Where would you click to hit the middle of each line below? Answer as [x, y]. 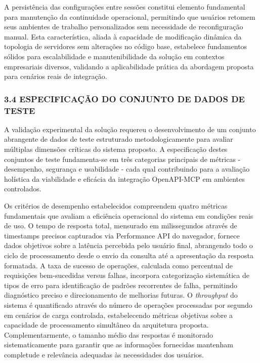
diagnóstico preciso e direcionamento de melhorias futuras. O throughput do [121, 295]
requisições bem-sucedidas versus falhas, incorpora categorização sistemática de [127, 275]
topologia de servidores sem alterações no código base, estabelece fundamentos [126, 46]
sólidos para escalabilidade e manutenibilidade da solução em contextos [114, 56]
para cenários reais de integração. [56, 76]
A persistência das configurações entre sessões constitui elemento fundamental [125, 7]
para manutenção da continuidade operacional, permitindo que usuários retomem [130, 16]
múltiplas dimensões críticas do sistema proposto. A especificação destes [116, 149]
